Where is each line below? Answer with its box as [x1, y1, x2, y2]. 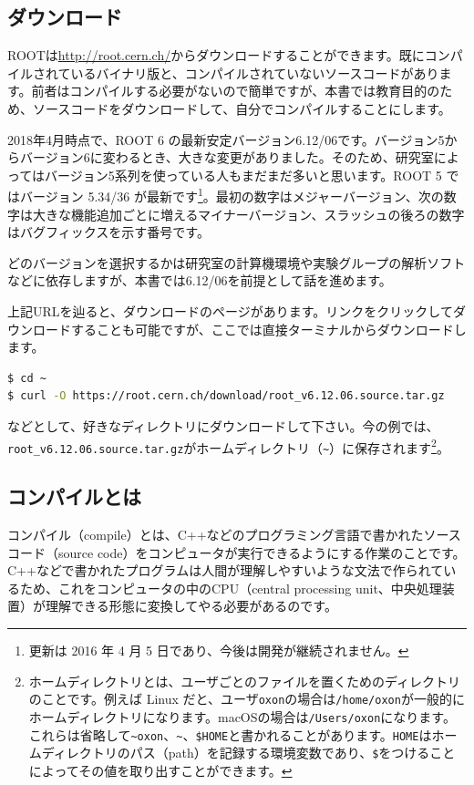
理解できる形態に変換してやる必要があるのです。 [45, 596, 337, 615]
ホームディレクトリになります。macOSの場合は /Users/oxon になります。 [28, 707, 456, 726]
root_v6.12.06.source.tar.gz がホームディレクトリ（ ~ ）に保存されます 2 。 [7, 435, 449, 457]
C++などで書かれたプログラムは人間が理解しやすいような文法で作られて [7, 561, 444, 580]
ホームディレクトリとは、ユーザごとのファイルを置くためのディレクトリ [28, 671, 460, 690]
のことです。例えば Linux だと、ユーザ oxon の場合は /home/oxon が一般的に [28, 689, 465, 708]
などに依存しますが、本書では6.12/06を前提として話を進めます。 [7, 271, 392, 290]
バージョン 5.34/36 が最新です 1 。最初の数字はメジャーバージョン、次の [19, 184, 444, 206]
